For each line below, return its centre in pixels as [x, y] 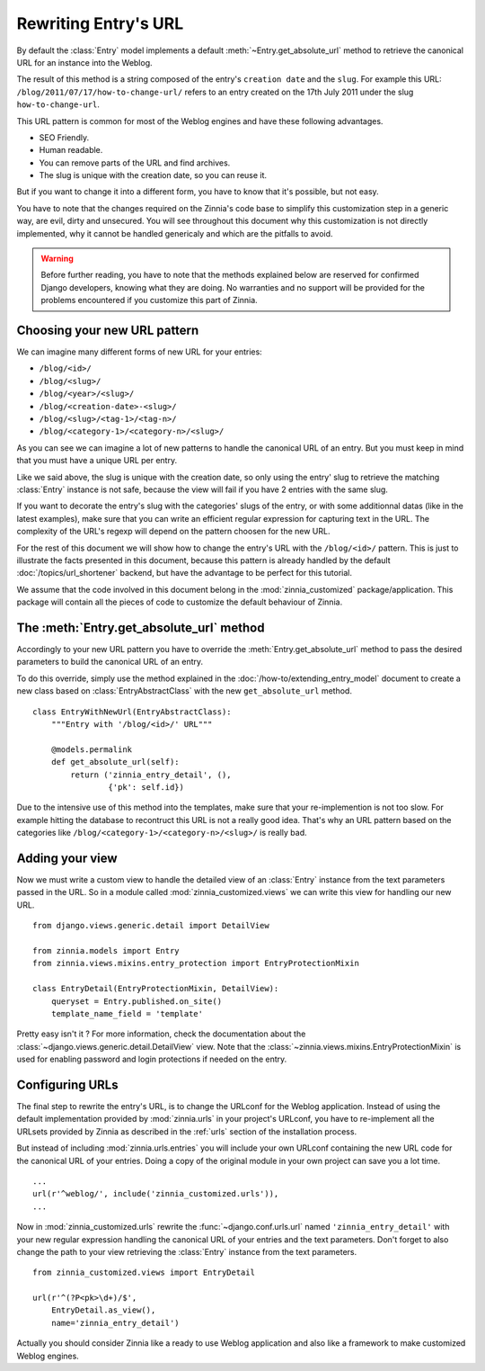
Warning [57, 259]
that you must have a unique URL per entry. [97, 461]
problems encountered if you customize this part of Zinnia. [149, 300]
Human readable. [71, 150]
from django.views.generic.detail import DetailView [151, 926]
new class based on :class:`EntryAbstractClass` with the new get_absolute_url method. [184, 691]
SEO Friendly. [64, 137]
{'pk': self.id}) [146, 787]
